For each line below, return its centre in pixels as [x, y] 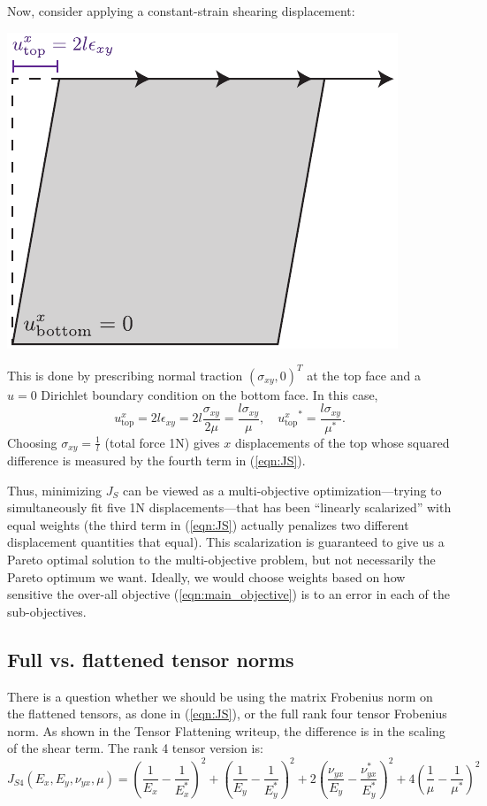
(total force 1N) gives [162, 442]
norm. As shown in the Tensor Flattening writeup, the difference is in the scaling [226, 730]
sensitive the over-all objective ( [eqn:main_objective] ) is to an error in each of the [228, 594]
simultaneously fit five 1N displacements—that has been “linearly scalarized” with [229, 507]
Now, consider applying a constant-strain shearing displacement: [181, 11]
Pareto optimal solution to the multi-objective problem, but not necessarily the [221, 560]
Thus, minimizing [55, 490]
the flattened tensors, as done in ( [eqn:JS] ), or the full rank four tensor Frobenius [227, 714]
